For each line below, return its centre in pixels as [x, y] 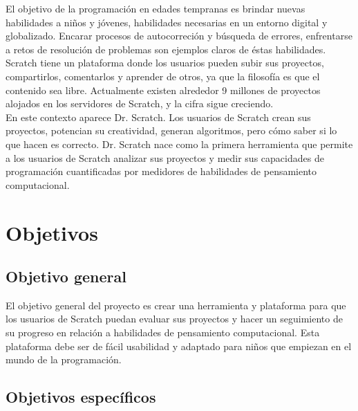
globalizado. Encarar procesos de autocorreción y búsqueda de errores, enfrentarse [179, 36]
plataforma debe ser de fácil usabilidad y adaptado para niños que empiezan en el [179, 346]
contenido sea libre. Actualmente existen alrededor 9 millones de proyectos [163, 90]
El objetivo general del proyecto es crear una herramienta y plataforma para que [176, 305]
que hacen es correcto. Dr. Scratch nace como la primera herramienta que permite [179, 144]
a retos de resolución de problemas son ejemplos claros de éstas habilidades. [166, 49]
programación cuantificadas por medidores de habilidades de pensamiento [161, 171]
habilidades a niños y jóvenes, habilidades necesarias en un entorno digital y [167, 22]
